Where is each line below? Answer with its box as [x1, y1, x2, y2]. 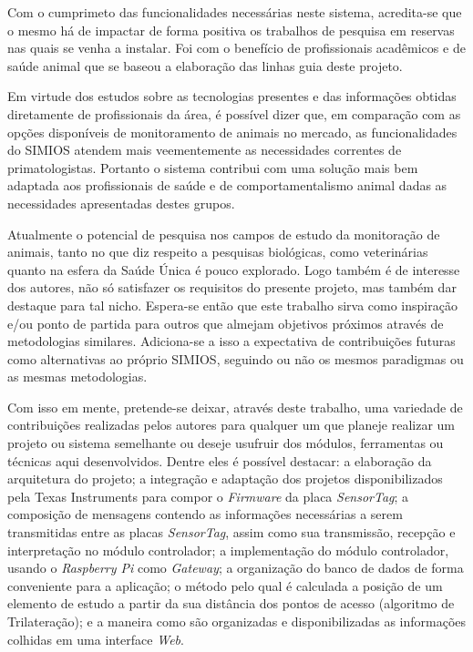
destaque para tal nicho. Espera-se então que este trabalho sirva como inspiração [7, 295, 458, 314]
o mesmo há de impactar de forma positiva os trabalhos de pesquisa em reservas [7, 20, 455, 39]
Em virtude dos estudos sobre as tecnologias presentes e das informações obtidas [7, 87, 457, 106]
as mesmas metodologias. [7, 367, 148, 386]
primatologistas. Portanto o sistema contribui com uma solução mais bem [7, 158, 418, 177]
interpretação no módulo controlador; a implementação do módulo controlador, [7, 540, 449, 559]
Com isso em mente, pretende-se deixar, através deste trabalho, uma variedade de [7, 397, 463, 416]
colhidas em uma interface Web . [7, 629, 184, 648]
